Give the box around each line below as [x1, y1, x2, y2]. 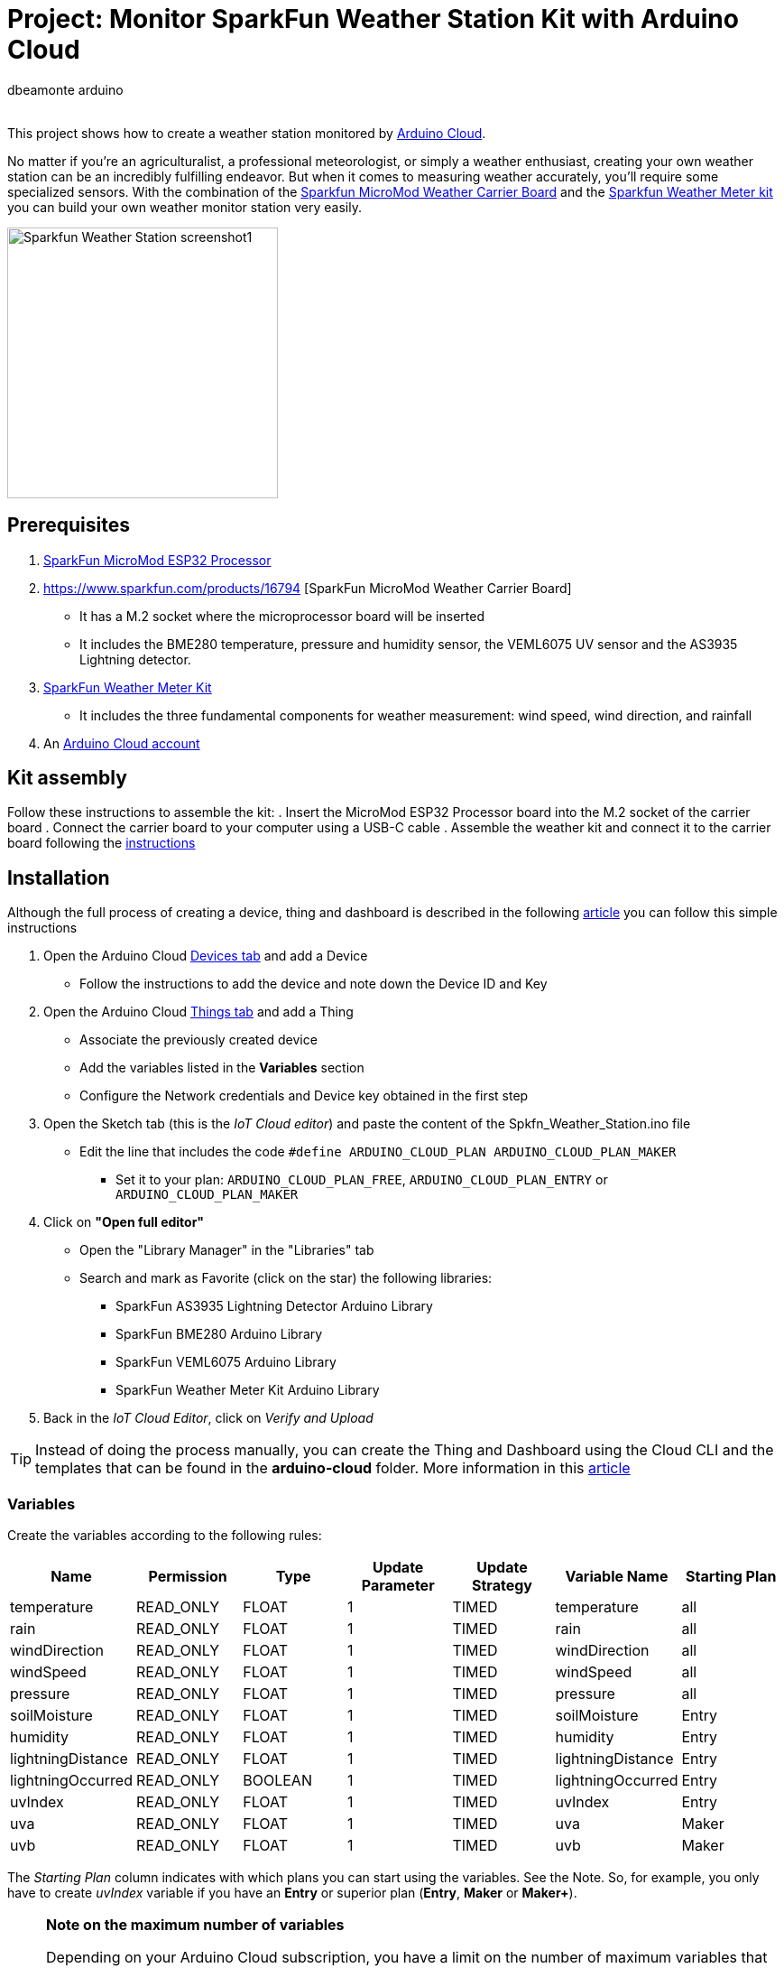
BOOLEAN [243, 1771, 312, 1790]
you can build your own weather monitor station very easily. [7, 199, 363, 215]
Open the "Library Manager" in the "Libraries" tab [79, 1242, 374, 1258]
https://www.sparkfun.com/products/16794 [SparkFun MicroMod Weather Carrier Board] [43, 580, 572, 596]
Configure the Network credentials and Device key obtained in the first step [79, 1088, 529, 1104]
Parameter [361, 1576, 435, 1595]
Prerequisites [7, 514, 130, 537]
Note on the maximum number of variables [46, 1916, 345, 1935]
